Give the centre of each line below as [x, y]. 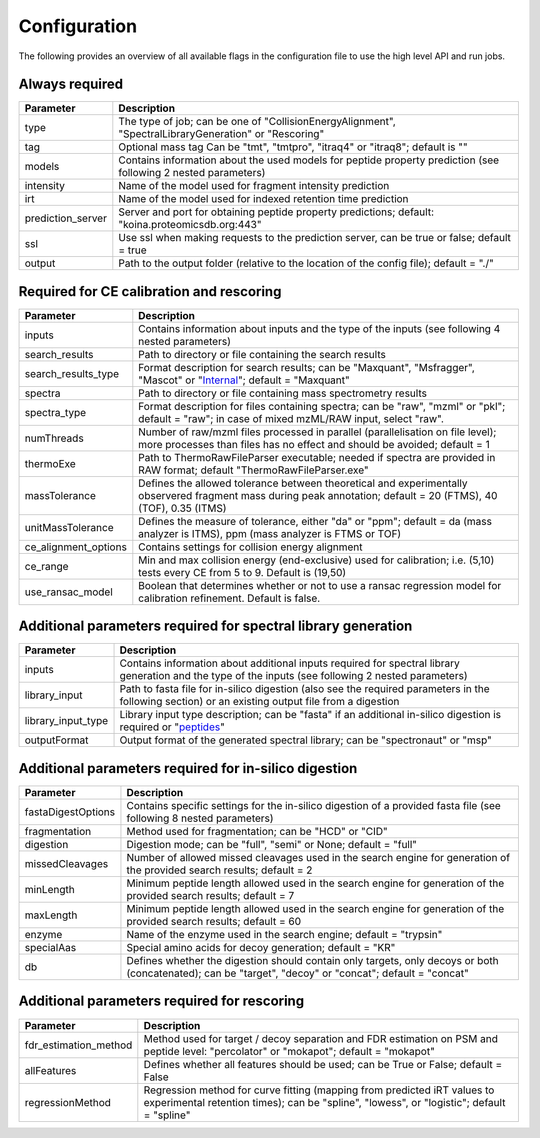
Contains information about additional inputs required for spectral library [289, 663]
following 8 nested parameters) [200, 818]
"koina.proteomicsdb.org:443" [190, 225]
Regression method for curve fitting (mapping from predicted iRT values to [319, 1090]
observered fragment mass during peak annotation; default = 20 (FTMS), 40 [318, 495]
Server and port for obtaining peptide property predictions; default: [276, 212]
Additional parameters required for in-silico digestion [188, 768]
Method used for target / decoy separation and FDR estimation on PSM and [321, 1038]
